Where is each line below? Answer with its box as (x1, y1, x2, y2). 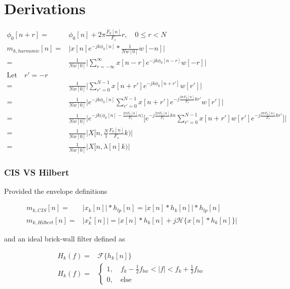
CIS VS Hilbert (4, 166, 69, 178)
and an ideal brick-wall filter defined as (4, 233, 125, 244)
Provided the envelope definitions (4, 185, 107, 196)
